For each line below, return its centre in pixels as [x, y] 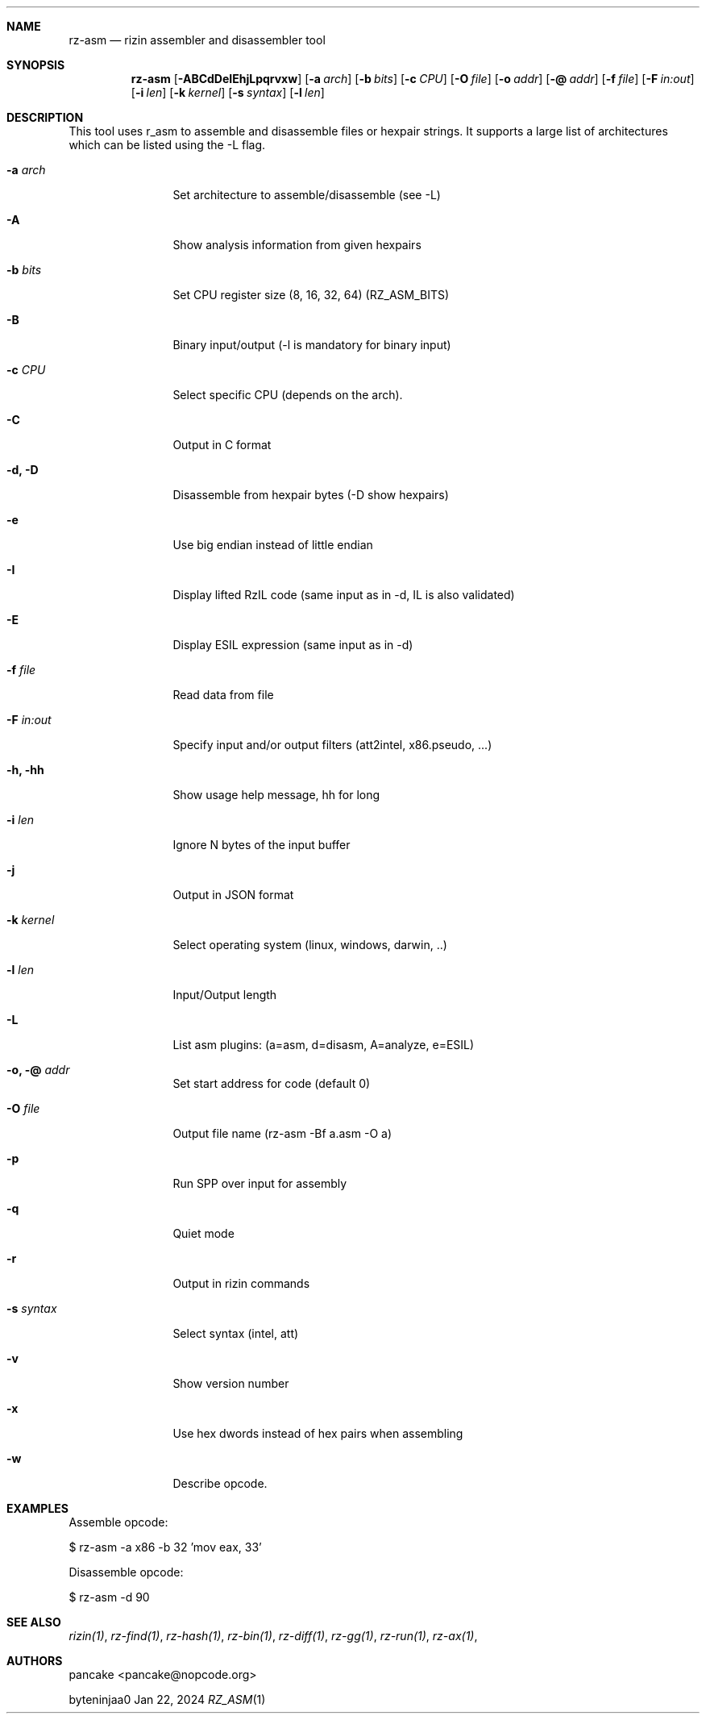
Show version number [231, 1383]
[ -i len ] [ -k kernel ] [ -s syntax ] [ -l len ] [228, 92]
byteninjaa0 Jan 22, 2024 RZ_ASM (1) [167, 1699]
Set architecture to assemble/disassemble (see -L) [307, 195]
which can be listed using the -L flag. [167, 145]
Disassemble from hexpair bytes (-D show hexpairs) [311, 495]
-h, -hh [25, 770]
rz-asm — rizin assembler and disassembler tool [197, 40]
